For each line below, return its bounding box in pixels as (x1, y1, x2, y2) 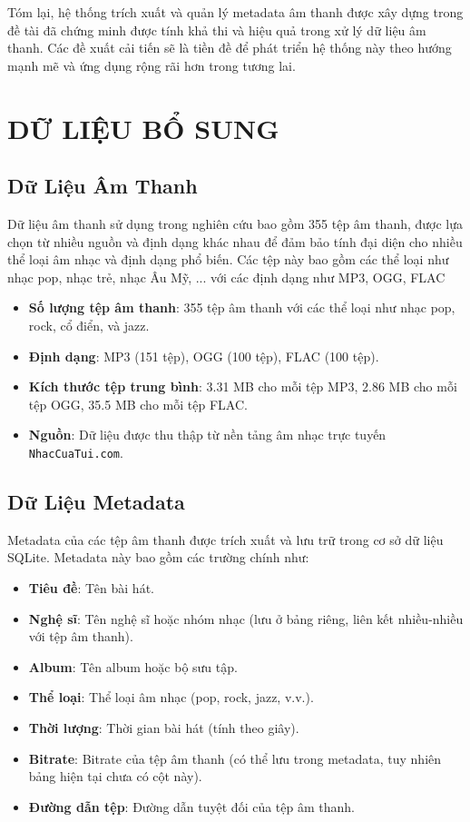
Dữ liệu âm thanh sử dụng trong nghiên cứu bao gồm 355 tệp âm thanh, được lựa (7, 213, 464, 233)
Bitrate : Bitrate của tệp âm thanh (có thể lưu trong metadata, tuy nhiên (28, 748, 442, 768)
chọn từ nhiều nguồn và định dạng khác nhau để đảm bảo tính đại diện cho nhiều (7, 232, 463, 251)
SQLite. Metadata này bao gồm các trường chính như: (7, 548, 309, 567)
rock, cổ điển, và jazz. (28, 315, 150, 334)
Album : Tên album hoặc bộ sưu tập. (28, 657, 238, 676)
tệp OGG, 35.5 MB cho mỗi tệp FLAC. (28, 394, 248, 413)
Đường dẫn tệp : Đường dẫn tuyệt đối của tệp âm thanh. (28, 797, 355, 816)
